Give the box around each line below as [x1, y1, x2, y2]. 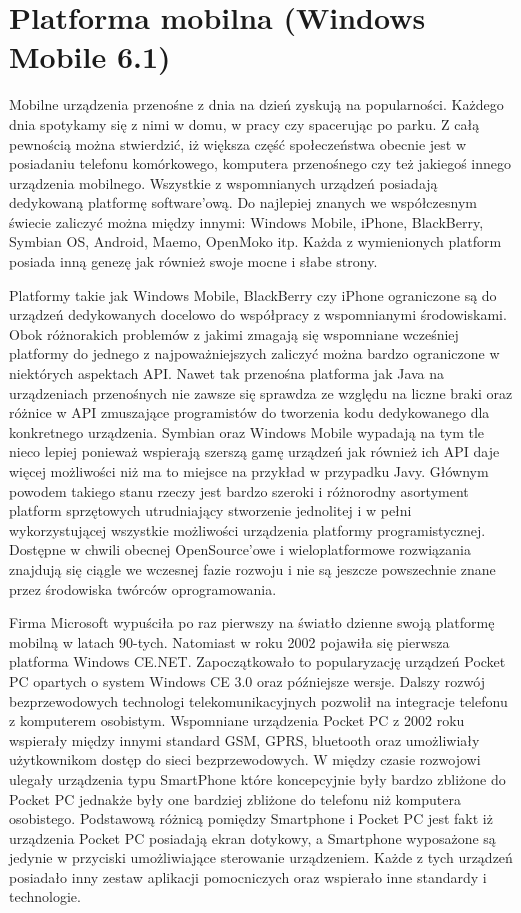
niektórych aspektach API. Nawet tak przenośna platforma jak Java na [9, 363, 445, 384]
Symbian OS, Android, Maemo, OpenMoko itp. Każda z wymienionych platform [9, 231, 502, 252]
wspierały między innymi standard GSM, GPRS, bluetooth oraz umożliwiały [9, 729, 480, 750]
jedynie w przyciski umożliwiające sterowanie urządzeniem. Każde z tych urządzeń [9, 847, 513, 868]
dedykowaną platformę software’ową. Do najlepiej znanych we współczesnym [9, 192, 477, 213]
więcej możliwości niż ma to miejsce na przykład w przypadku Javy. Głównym [9, 461, 489, 481]
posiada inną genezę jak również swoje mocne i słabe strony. [9, 251, 378, 272]
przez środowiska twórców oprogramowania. [9, 578, 277, 599]
